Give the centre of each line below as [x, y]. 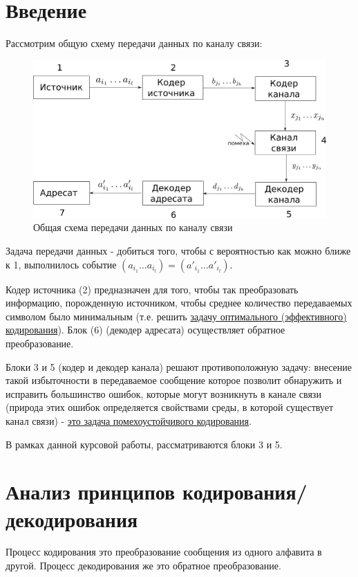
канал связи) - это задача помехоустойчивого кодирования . [129, 420]
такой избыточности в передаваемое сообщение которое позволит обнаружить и [174, 380]
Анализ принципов [91, 492]
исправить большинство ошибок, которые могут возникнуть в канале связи [163, 393]
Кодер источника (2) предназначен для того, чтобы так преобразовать [152, 289]
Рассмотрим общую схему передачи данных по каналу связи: [134, 43]
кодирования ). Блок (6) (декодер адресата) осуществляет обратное [145, 330]
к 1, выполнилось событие [61, 264]
